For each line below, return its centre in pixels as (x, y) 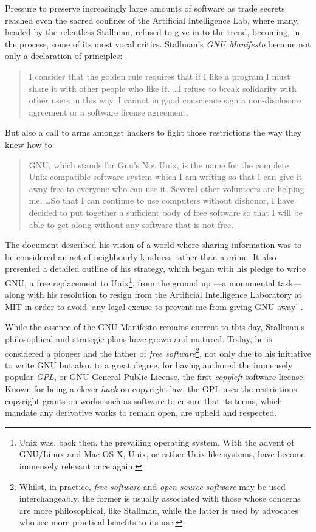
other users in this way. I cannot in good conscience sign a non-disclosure (165, 100)
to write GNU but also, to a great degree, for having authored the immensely (149, 364)
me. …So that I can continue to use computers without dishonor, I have (162, 200)
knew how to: (30, 144)
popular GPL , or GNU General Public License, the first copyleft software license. (155, 377)
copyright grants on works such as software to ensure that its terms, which (144, 400)
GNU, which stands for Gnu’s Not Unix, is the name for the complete (159, 164)
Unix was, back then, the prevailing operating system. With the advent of (156, 442)
